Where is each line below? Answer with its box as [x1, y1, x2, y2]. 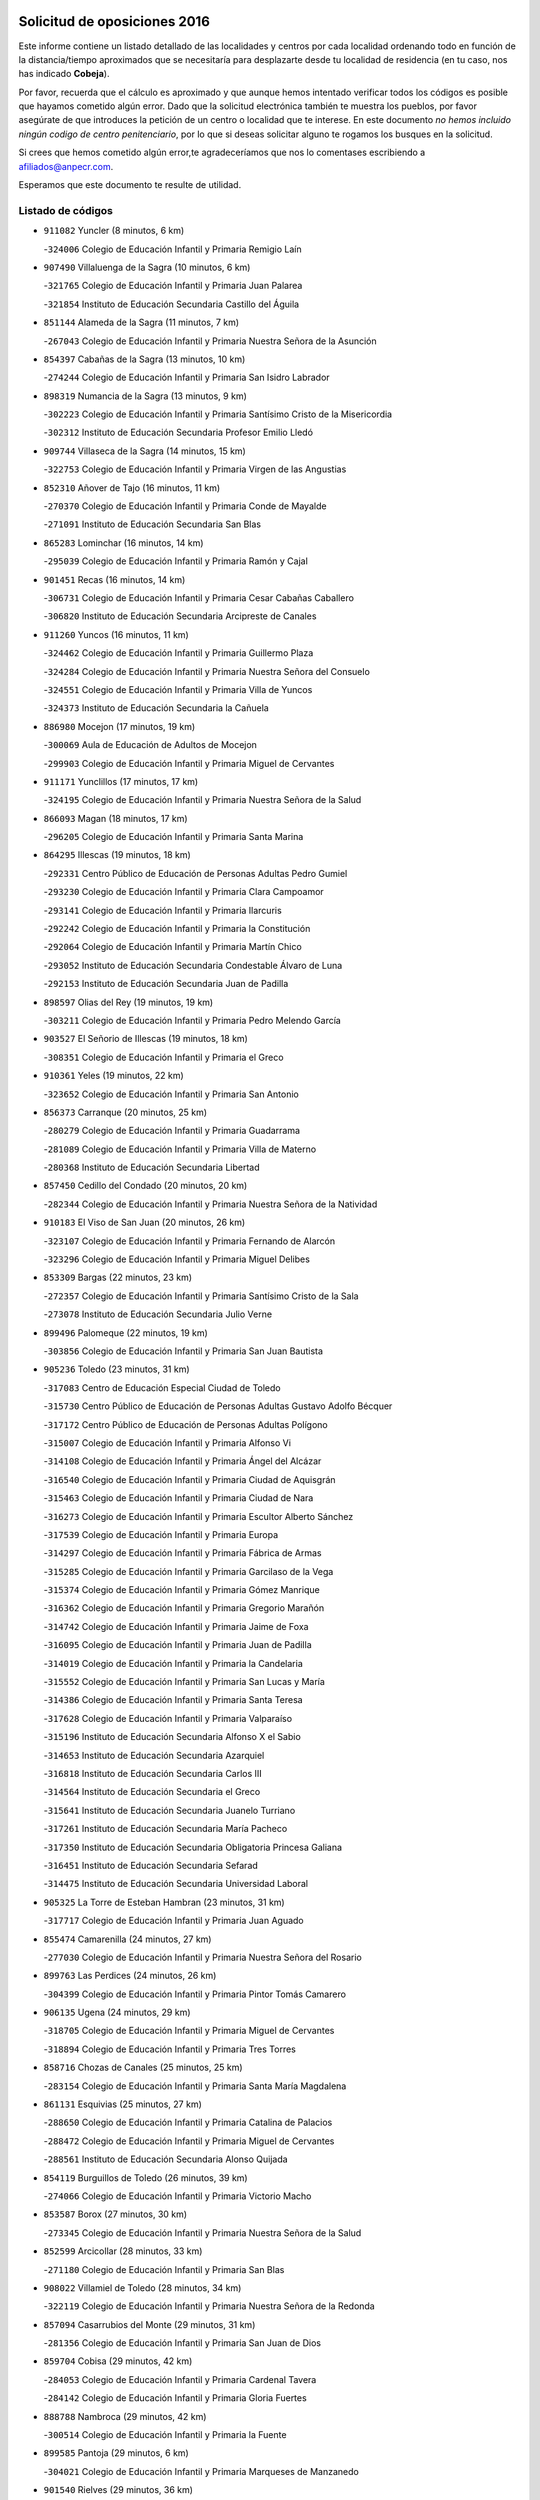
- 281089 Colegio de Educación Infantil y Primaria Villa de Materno [43, 1143, 317, 1155]
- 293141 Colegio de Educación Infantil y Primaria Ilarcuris [43, 904, 282, 916]
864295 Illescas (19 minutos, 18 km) [43, 849, 192, 861]
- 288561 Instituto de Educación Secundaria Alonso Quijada [43, 2153, 289, 2165]
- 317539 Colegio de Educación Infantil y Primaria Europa [43, 1528, 279, 1540]
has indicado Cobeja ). [18, 68, 110, 80]
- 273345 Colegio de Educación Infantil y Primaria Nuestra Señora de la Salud [43, 2226, 362, 2239]
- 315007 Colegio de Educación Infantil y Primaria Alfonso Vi [43, 1436, 292, 1449]
